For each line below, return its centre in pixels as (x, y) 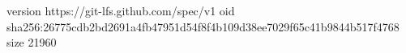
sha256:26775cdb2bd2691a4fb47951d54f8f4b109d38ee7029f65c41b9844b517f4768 (203, 26)
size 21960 (32, 42)
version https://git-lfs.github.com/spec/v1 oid (121, 10)
